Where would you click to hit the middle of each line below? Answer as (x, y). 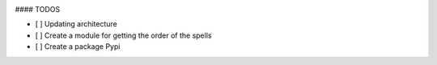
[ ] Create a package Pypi (78, 47)
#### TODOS (38, 9)
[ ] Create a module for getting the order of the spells (123, 35)
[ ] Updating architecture (76, 24)
